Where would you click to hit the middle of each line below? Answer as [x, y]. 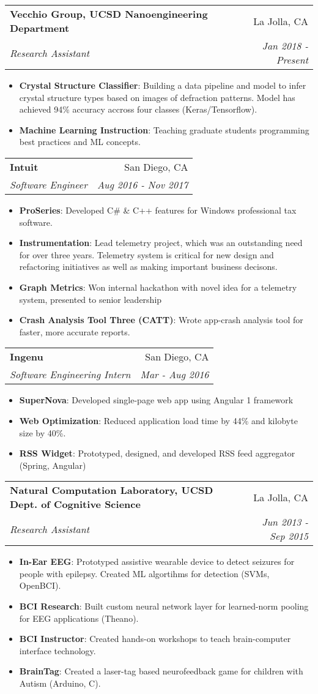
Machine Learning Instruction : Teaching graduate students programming [164, 129]
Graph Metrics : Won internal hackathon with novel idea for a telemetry [158, 287]
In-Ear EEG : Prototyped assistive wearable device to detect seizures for [157, 562]
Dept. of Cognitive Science [75, 504]
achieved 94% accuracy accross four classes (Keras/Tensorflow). [138, 109]
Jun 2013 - [285, 522]
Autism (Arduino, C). [60, 683]
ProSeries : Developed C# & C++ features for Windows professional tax [158, 210]
